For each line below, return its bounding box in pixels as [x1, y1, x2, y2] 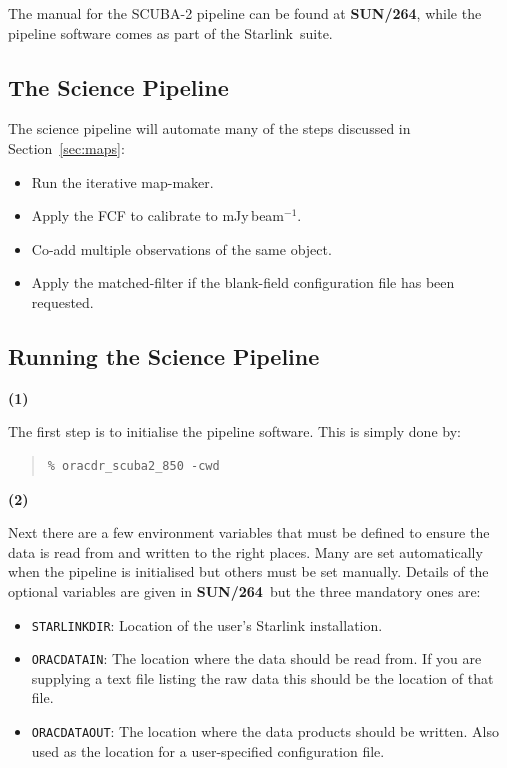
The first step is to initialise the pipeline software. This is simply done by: [8, 421, 461, 442]
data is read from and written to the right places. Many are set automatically [8, 541, 483, 562]
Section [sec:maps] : [8, 137, 125, 158]
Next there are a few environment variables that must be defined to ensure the [8, 522, 490, 543]
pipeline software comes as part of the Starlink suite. [8, 22, 333, 43]
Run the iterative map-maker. [31, 171, 214, 192]
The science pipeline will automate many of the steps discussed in [8, 118, 411, 139]
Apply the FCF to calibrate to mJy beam [31, 205, 285, 226]
